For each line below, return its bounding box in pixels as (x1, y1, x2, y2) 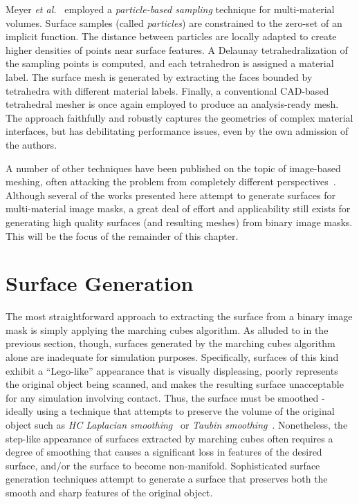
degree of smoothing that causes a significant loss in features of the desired (6, 445, 322, 459)
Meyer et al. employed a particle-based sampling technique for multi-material (6, 2, 335, 16)
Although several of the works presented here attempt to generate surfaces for (6, 187, 336, 202)
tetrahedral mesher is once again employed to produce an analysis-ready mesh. (6, 97, 339, 111)
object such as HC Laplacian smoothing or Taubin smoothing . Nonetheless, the (6, 417, 348, 431)
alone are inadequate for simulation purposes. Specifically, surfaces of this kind (6, 350, 339, 364)
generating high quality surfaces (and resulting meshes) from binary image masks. (6, 214, 353, 229)
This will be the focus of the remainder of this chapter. (6, 228, 239, 243)
